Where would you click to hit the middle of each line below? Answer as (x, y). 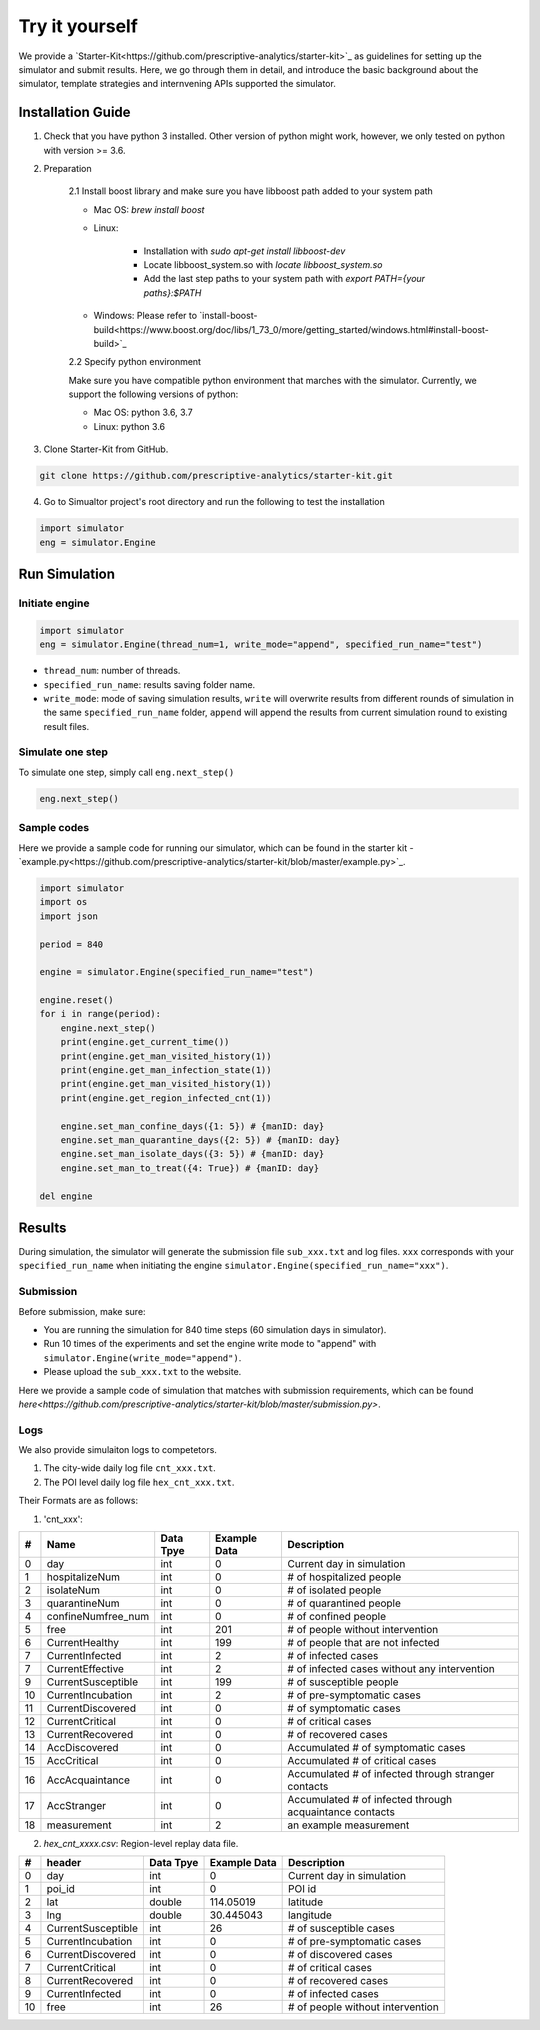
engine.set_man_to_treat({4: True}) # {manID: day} (190, 1168)
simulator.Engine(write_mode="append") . (142, 1357)
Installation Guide (74, 112)
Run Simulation (66, 574)
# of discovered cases (340, 1955)
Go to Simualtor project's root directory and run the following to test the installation (214, 502)
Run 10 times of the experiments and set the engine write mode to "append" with (210, 1344)
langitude (309, 1915)
